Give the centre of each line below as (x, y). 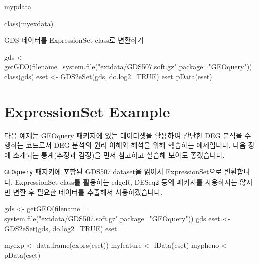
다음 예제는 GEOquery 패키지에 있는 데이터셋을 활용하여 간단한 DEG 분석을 (123, 135)
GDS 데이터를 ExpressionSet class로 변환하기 (74, 40)
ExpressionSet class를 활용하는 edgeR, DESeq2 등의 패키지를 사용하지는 (126, 182)
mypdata (18, 6)
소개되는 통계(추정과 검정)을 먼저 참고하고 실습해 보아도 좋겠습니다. (119, 155)
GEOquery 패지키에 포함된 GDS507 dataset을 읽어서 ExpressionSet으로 (113, 172)
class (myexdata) (29, 23)
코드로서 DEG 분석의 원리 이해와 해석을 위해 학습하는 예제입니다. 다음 (136, 145)
